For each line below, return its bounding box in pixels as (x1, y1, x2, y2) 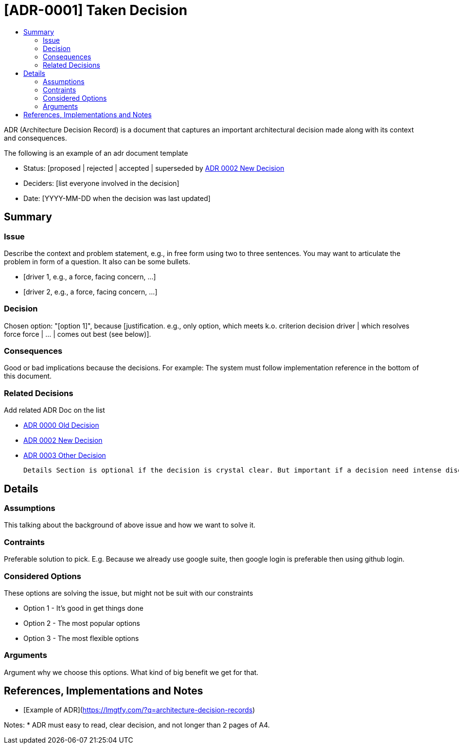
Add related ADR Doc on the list (4, 406, 105, 415)
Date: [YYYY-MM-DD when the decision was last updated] (23, 194, 211, 202)
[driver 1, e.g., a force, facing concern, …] (23, 272, 156, 281)
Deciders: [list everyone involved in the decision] (23, 179, 179, 187)
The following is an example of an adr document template (4, 148, 188, 157)
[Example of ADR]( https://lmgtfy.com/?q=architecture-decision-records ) (23, 705, 255, 714)
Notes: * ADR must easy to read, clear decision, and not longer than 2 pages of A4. (4, 720, 270, 729)
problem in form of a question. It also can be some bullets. (4, 257, 191, 266)
